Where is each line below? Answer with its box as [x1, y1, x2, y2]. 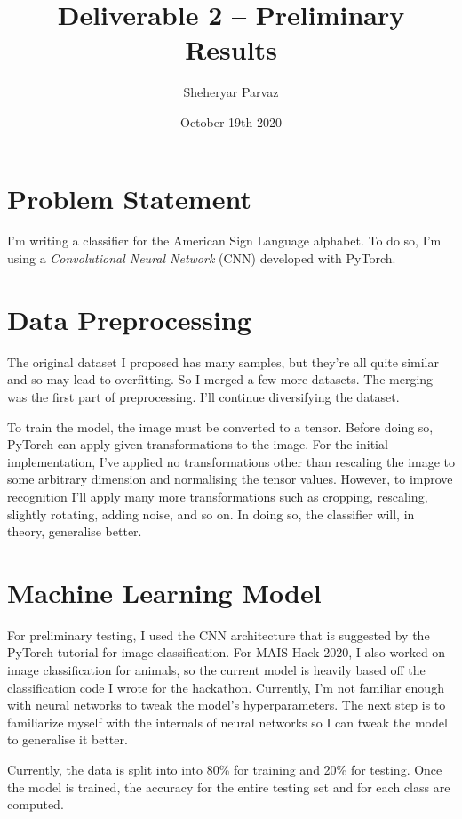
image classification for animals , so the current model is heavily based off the [7, 661, 426, 678]
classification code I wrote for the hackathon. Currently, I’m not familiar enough [7, 678, 444, 696]
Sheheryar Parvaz [183, 83, 279, 101]
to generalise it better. [7, 730, 128, 749]
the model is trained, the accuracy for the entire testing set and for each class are [7, 777, 450, 796]
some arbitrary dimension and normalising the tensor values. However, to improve [7, 470, 453, 488]
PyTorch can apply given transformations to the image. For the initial [7, 435, 388, 454]
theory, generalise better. [7, 522, 142, 541]
